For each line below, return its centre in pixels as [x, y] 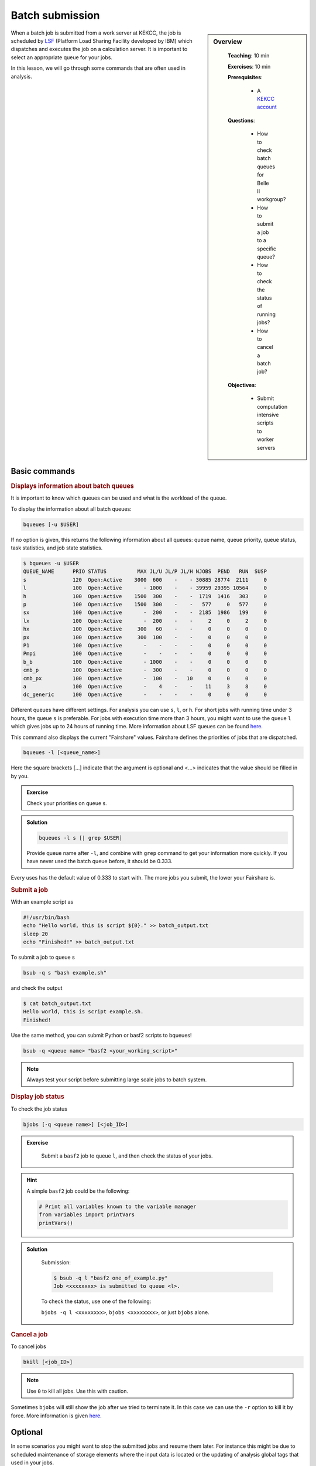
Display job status [37, 1097]
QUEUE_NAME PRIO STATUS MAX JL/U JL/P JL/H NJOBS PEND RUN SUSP [145, 571]
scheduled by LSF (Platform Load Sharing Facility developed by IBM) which [102, 40]
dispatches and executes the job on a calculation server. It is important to [99, 49]
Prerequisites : [245, 77]
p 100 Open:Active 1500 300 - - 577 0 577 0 [145, 605]
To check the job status [39, 1109]
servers [266, 447]
